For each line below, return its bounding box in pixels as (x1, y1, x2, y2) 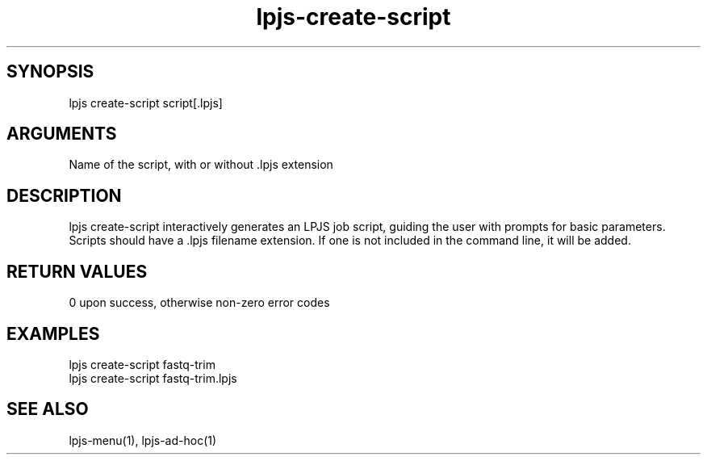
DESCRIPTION (6, 185, 122, 206)
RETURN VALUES (6, 261, 148, 282)
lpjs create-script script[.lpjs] (69, 95, 223, 110)
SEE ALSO (6, 399, 89, 420)
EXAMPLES (6, 323, 100, 344)
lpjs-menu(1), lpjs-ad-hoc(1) (69, 433, 217, 447)
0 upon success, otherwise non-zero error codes (69, 295, 330, 310)
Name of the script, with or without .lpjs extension (69, 157, 333, 172)
